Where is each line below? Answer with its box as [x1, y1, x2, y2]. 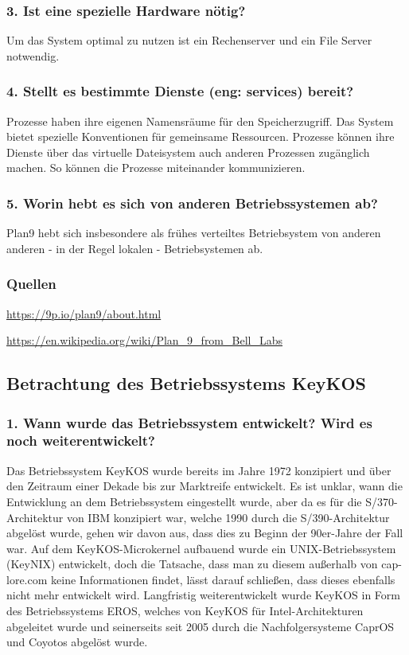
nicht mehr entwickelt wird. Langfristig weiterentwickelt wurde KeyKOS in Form [6, 587, 400, 603]
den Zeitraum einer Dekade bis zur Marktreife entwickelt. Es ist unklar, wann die [6, 478, 403, 494]
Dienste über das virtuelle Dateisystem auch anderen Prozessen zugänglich [6, 143, 370, 160]
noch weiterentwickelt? [6, 431, 155, 450]
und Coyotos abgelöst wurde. [6, 634, 148, 650]
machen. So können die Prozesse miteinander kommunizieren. [6, 159, 306, 176]
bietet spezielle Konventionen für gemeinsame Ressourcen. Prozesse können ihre [6, 128, 395, 145]
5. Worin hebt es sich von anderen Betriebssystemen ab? [6, 193, 378, 212]
